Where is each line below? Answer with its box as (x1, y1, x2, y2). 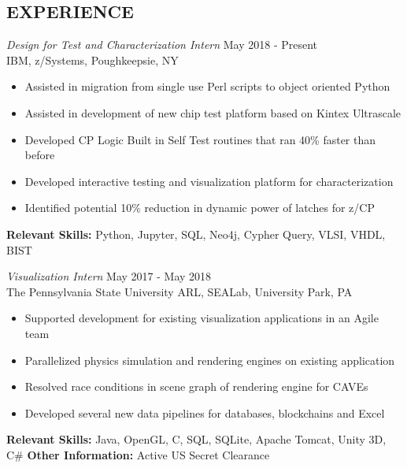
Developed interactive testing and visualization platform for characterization (24, 173, 394, 189)
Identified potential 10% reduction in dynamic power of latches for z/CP (24, 199, 375, 216)
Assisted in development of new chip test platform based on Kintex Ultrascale (24, 104, 401, 121)
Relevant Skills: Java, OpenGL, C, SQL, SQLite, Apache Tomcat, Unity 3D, (6, 431, 387, 448)
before (24, 147, 55, 163)
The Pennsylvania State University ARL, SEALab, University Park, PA (6, 283, 353, 299)
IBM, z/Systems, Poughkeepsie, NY (6, 51, 179, 68)
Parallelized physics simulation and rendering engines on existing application (24, 351, 395, 368)
